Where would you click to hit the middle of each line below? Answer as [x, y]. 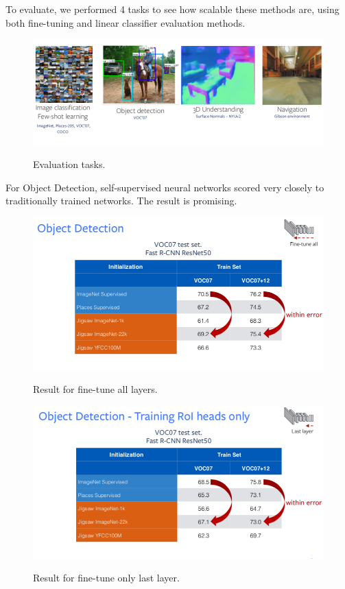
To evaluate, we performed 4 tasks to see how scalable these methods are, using [172, 9]
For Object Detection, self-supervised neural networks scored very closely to [165, 187]
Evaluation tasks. [69, 164]
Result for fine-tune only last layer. [106, 578]
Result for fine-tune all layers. [95, 388]
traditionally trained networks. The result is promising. [121, 201]
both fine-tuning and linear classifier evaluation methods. [126, 22]
